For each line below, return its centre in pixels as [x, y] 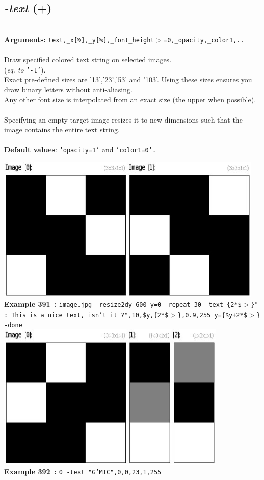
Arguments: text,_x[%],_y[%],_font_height [79, 39]
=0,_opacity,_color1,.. [204, 40]
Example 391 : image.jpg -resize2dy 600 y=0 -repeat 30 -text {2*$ [123, 304]
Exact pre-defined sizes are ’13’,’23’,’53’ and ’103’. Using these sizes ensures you [128, 79]
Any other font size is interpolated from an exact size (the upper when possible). [130, 99]
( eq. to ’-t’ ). [25, 69]
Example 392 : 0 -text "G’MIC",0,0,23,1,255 [83, 472]
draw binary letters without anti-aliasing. [68, 89]
